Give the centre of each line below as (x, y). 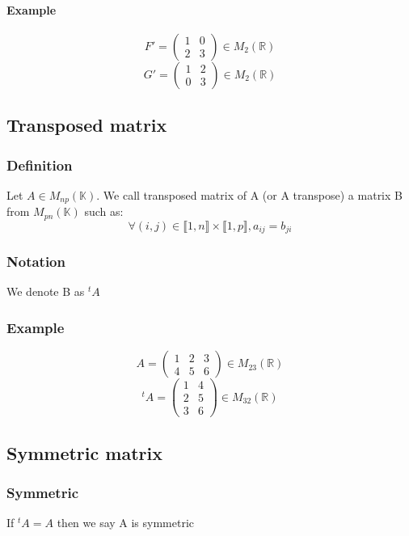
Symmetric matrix (84, 452)
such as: (104, 211)
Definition (40, 165)
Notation (36, 262)
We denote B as (46, 291)
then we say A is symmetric (126, 523)
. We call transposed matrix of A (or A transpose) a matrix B (249, 194)
